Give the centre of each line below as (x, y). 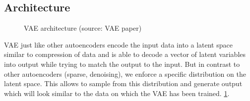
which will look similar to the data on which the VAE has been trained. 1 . (117, 93)
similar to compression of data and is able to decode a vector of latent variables (125, 54)
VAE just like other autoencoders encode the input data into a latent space (118, 44)
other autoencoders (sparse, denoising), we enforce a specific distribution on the (125, 74)
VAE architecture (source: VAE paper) (83, 28)
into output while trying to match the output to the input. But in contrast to (122, 64)
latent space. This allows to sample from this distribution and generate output (123, 83)
